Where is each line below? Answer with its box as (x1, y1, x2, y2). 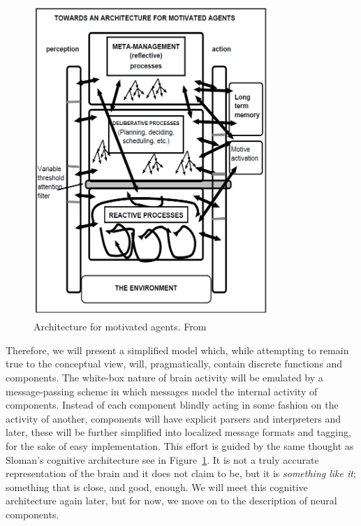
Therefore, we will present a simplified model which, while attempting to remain (6, 342, 349, 357)
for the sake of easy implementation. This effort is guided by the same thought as (6, 438, 354, 453)
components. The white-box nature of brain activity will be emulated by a (6, 370, 323, 384)
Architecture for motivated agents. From (34, 319, 207, 334)
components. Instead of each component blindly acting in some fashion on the (6, 397, 339, 412)
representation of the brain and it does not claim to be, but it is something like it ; (6, 466, 356, 481)
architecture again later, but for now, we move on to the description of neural (6, 493, 337, 508)
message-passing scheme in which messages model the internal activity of (6, 383, 318, 398)
